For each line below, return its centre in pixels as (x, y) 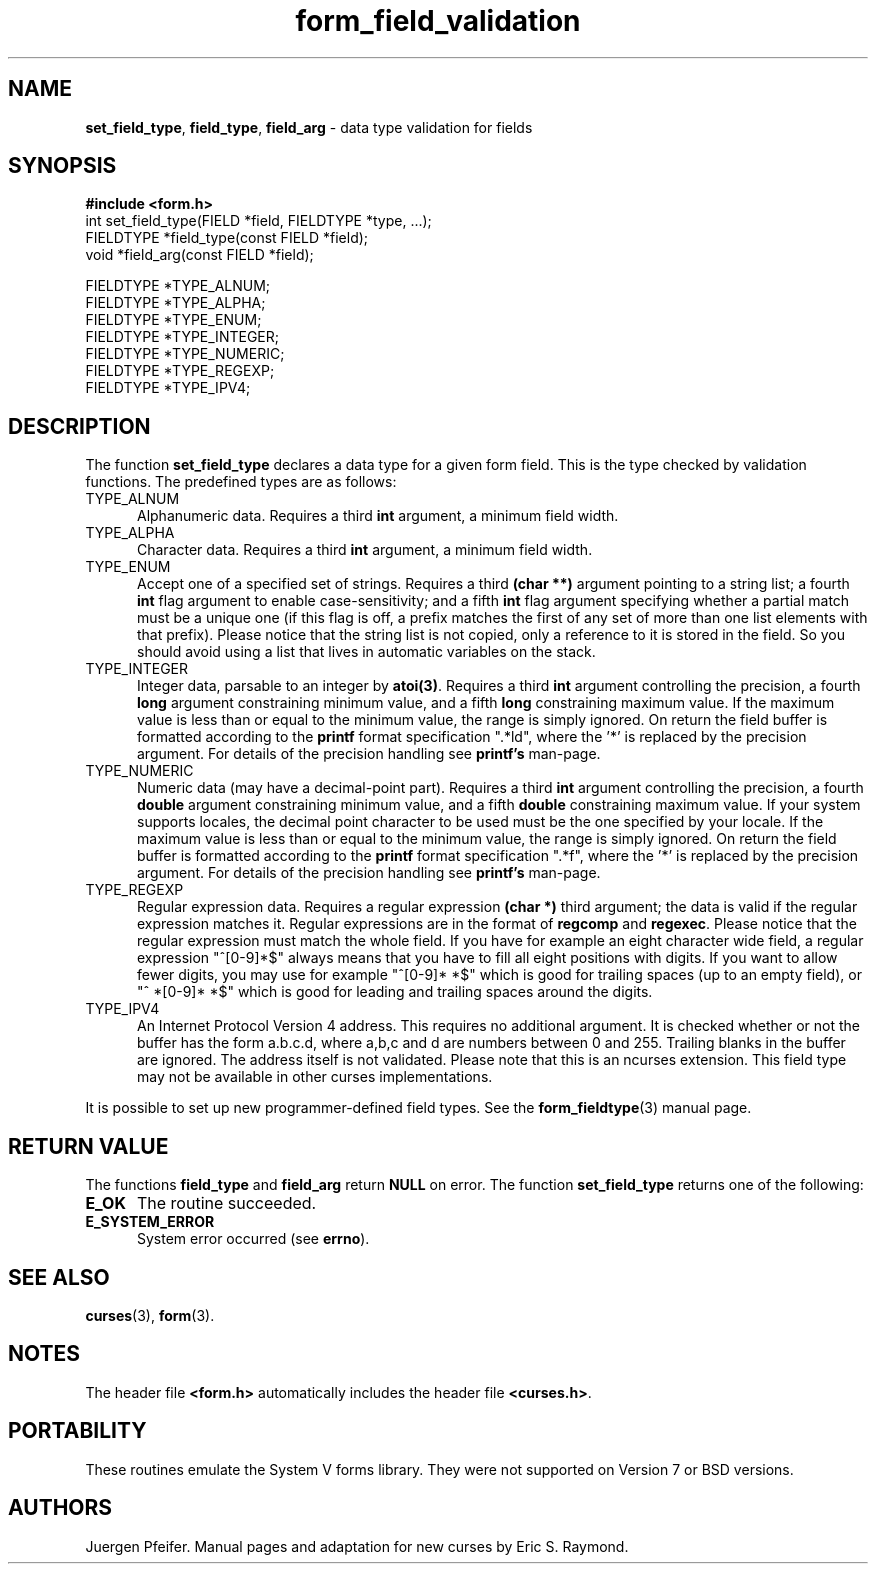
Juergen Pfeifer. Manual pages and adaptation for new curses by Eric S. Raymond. (357, 1546)
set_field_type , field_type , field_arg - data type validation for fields (309, 127)
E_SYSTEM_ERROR (150, 1222)
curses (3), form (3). (150, 1315)
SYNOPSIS (62, 166)
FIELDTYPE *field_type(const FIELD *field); (227, 238)
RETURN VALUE (88, 1146)
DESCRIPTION (79, 426)
